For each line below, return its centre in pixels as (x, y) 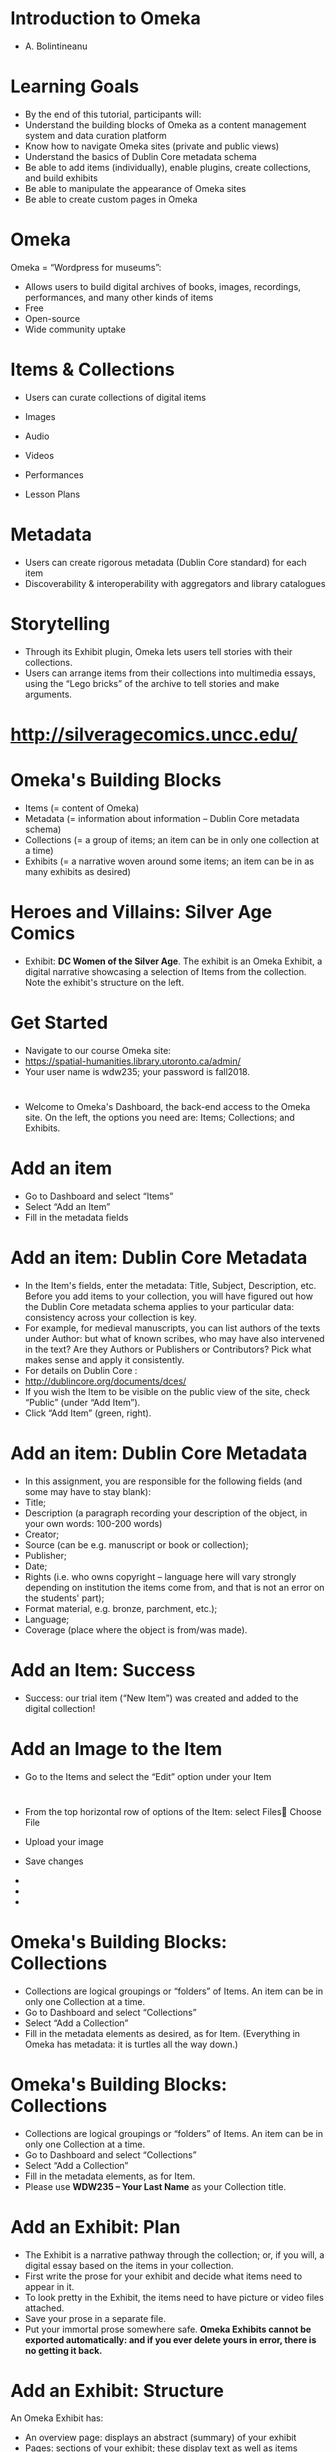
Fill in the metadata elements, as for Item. (110, 2176)
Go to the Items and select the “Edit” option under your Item (148, 1776)
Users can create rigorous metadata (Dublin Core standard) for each (165, 562)
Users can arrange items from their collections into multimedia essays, (170, 673)
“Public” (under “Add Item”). (82, 1402)
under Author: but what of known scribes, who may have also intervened (174, 1338)
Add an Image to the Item (116, 1748)
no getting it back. (63, 2350)
